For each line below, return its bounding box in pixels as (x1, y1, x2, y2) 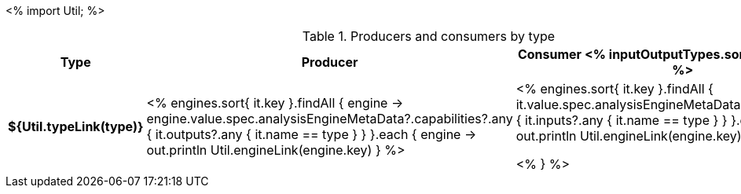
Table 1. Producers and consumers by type (302, 28, 556, 44)
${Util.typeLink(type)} (8, 119, 144, 134)
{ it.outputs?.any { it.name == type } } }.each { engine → (146, 126, 477, 142)
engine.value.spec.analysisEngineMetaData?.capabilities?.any (146, 111, 513, 126)
